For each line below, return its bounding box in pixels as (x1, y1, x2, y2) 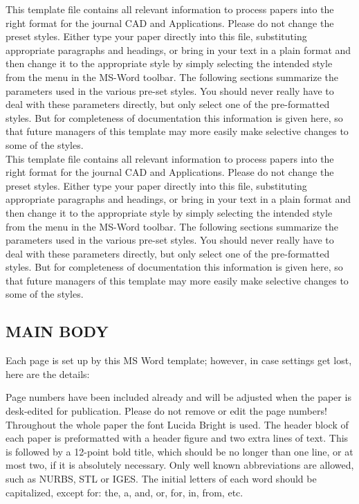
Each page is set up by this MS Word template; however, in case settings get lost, (6, 353, 352, 368)
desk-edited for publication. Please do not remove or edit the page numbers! (6, 404, 327, 418)
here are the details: (6, 366, 90, 381)
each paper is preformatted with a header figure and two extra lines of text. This (6, 431, 349, 445)
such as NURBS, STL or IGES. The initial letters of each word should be (6, 471, 317, 486)
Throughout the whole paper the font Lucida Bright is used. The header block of (6, 417, 349, 431)
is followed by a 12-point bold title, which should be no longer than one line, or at (6, 444, 353, 458)
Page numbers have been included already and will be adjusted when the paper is (6, 390, 351, 404)
